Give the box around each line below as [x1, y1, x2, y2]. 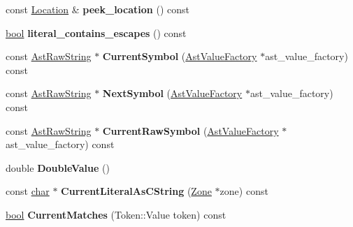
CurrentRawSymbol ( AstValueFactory [102, 123, 279, 138]
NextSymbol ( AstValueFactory [102, 86, 243, 101]
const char [6, 184, 50, 198]
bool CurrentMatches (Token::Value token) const [6, 207, 226, 221]
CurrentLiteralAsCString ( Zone [61, 184, 212, 198]
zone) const [219, 184, 268, 198]
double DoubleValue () [6, 160, 110, 175]
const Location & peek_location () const [6, 2, 189, 16]
